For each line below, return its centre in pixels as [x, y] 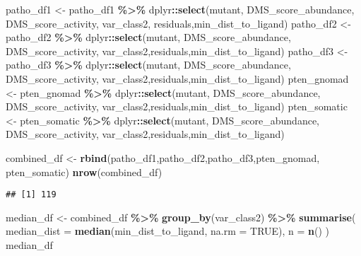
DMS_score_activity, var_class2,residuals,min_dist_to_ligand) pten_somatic [177, 106]
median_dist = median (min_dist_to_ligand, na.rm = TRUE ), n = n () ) [168, 231]
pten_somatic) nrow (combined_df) [84, 171]
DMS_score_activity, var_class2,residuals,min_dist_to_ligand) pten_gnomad [177, 78]
